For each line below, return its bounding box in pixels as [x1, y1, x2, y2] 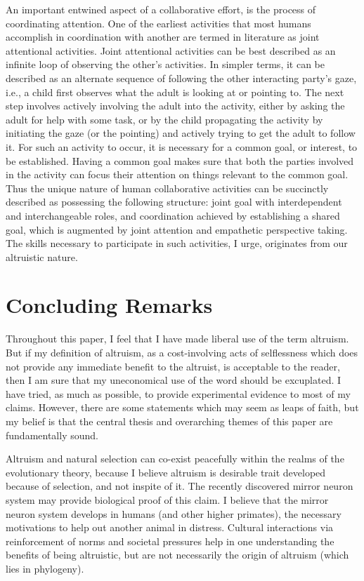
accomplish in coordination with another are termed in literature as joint [6, 29, 320, 44]
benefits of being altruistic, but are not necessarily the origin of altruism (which [6, 547, 349, 562]
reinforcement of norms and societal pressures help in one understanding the [6, 533, 334, 548]
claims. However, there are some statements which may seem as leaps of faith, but [6, 400, 359, 415]
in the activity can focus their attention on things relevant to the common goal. [6, 167, 349, 182]
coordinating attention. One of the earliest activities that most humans [6, 15, 311, 30]
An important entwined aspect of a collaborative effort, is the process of [6, 2, 316, 16]
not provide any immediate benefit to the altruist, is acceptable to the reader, [6, 359, 340, 373]
